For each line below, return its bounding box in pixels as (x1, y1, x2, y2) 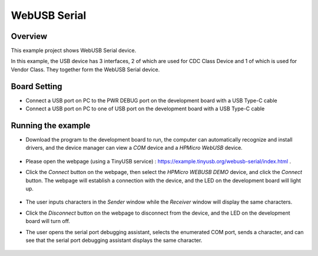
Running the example (11, 120, 91, 130)
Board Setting (11, 81, 62, 91)
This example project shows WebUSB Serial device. (11, 47, 137, 54)
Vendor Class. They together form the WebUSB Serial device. (11, 65, 160, 73)
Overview (11, 31, 48, 41)
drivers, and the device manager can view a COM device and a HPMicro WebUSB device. (25, 145, 243, 152)
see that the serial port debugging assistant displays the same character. (25, 237, 203, 244)
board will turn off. (25, 218, 71, 225)
